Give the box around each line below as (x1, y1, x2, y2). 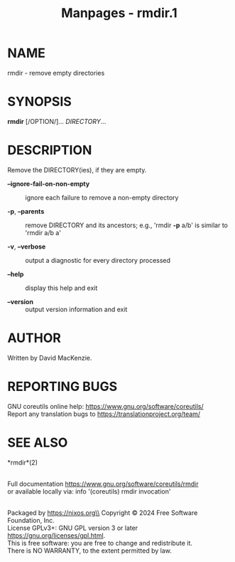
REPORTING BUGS (7, 378, 118, 395)
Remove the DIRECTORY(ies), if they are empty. (7, 165, 147, 174)
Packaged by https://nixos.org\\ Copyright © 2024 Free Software (7, 508, 198, 517)
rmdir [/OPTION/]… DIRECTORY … (7, 117, 106, 125)
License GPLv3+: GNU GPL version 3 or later (7, 524, 138, 532)
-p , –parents (7, 207, 45, 215)
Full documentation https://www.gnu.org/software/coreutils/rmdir (7, 479, 199, 488)
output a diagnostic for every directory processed (25, 256, 171, 264)
